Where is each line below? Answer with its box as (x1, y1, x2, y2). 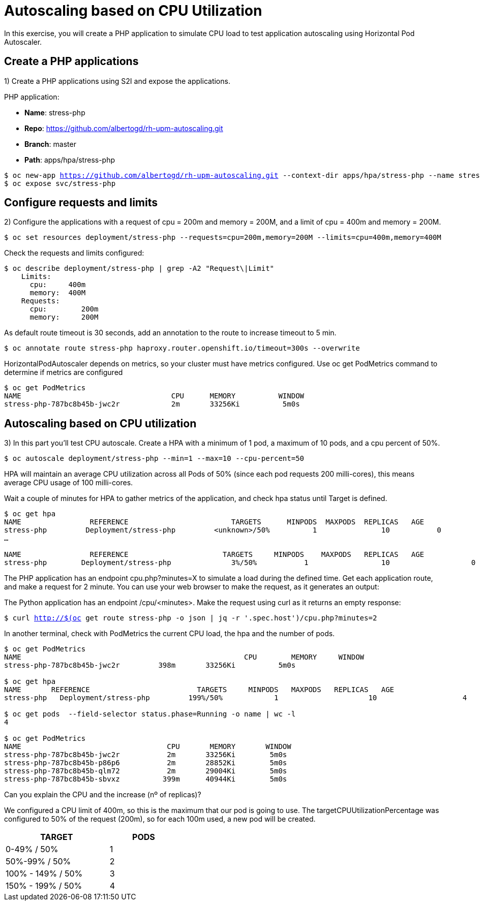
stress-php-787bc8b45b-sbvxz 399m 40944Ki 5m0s (4, 775, 287, 784)
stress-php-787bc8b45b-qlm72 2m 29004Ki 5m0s (4, 767, 287, 775)
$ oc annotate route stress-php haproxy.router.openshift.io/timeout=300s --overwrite (4, 344, 360, 353)
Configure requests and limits (4, 196, 158, 209)
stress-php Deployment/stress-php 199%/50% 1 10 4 (4, 694, 467, 702)
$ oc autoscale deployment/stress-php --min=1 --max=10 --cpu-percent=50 (4, 454, 305, 463)
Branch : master (24, 139, 76, 148)
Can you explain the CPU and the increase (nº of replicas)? (4, 790, 201, 799)
